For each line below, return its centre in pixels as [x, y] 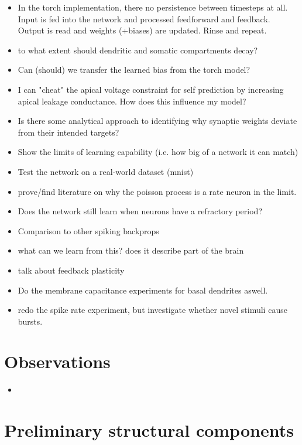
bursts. [30, 321]
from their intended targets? [68, 132]
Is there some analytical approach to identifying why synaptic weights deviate [157, 121]
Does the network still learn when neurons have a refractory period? [140, 211]
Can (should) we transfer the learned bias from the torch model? [134, 70]
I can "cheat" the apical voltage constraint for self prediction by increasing [151, 89]
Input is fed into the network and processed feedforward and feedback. [144, 18]
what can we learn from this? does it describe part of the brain [131, 250]
